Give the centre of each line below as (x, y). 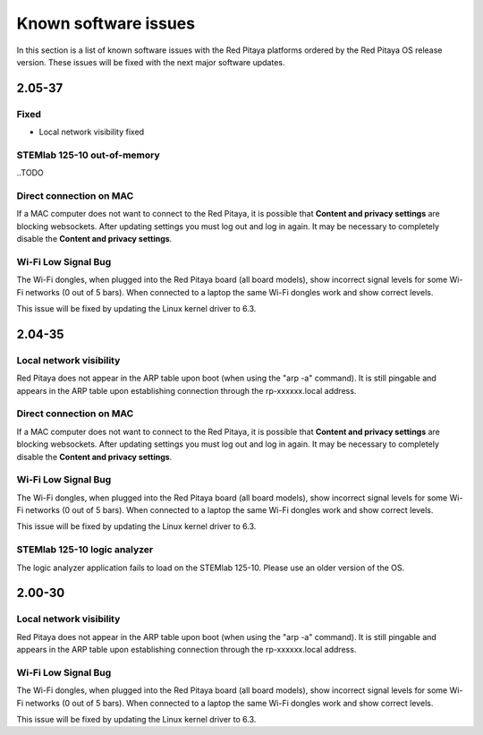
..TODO (30, 173)
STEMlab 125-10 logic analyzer (85, 550)
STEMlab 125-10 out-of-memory (88, 155)
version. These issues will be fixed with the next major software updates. (151, 62)
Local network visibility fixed (92, 132)
